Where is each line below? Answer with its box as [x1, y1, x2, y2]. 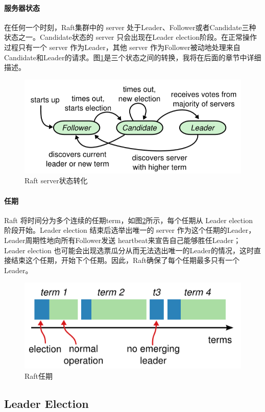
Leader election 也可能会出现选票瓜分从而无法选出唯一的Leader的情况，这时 [4, 245, 254, 255]
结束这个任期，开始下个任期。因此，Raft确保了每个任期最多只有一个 [11, 255, 240, 265]
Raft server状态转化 [25, 175, 88, 186]
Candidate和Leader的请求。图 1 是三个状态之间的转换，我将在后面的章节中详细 [4, 52, 261, 62]
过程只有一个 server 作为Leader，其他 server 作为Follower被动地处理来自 [4, 41, 240, 52]
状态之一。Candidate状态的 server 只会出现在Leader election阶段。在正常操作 [4, 32, 257, 42]
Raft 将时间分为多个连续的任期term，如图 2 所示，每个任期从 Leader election [4, 214, 253, 225]
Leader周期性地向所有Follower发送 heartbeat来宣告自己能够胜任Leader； [4, 234, 241, 245]
